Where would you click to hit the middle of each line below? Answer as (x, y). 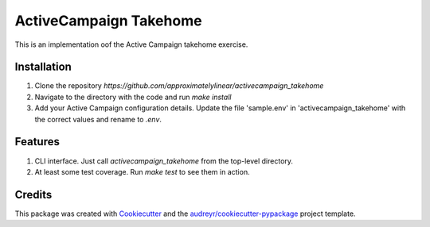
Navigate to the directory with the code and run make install (133, 97)
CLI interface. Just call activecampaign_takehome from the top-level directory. (164, 161)
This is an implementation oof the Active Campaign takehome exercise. (131, 44)
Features (37, 142)
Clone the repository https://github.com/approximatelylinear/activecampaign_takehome (179, 86)
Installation (43, 67)
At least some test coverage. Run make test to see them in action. (142, 171)
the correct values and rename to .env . (98, 119)
